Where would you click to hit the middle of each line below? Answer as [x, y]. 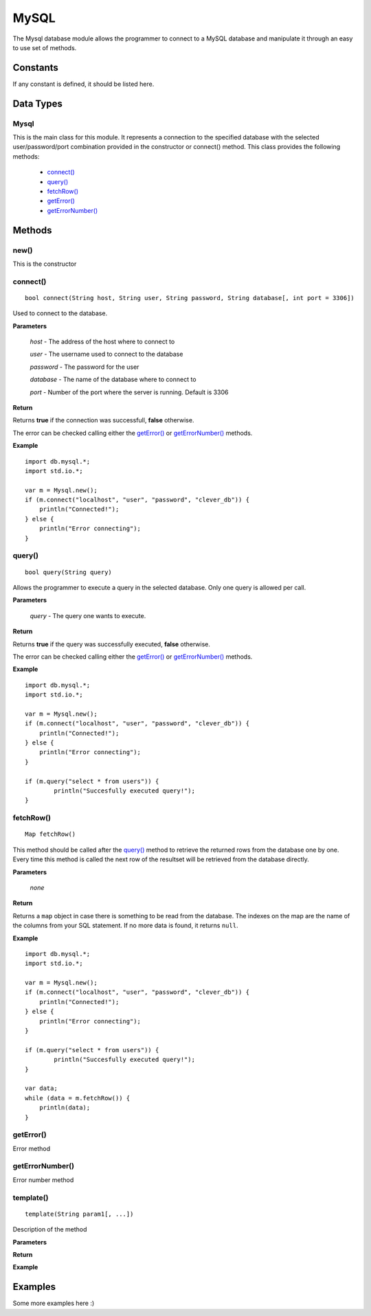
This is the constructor [45, 264]
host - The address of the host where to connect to [102, 342]
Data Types [38, 103]
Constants [35, 68]
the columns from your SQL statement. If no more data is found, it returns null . [125, 926]
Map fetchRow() [50, 834]
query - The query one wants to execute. [88, 615]
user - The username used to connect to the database [106, 354]
